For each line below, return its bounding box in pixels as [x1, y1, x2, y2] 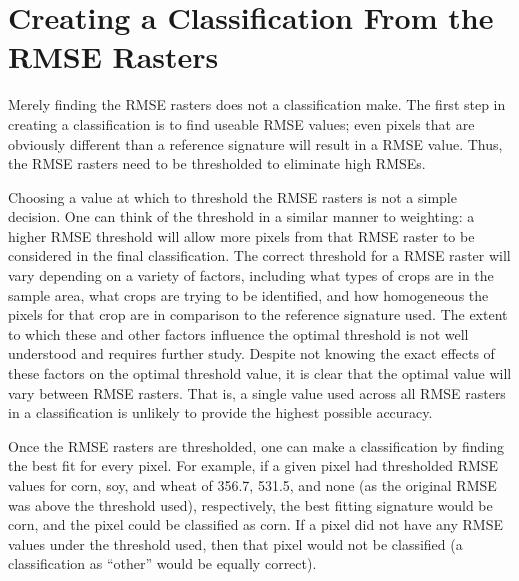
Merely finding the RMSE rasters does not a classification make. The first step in [8, 94, 506, 115]
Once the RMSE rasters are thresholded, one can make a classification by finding [8, 435, 504, 456]
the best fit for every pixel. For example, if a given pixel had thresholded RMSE [8, 455, 499, 476]
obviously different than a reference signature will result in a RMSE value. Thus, [8, 133, 503, 154]
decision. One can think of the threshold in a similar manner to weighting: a [8, 206, 475, 227]
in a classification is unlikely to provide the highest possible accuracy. [8, 402, 433, 423]
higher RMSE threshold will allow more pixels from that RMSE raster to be [8, 225, 475, 246]
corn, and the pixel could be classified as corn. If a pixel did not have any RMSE [8, 514, 503, 535]
